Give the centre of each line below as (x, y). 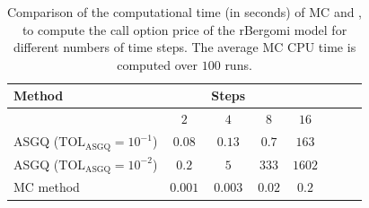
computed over (158, 64)
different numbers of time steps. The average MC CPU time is (184, 47)
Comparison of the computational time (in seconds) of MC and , (185, 12)
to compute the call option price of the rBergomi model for (184, 29)
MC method (47, 187)
